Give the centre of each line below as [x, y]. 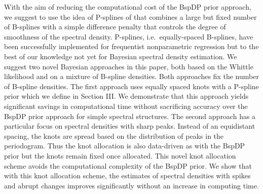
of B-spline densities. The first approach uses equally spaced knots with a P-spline [131, 86]
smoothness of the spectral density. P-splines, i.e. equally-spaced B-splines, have [129, 36]
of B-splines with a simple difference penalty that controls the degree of [115, 27]
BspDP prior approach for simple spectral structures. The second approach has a [130, 116]
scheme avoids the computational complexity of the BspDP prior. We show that [128, 165]
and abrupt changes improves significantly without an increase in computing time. [131, 185]
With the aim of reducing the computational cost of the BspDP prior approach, [128, 7]
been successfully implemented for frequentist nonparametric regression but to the [131, 46]
